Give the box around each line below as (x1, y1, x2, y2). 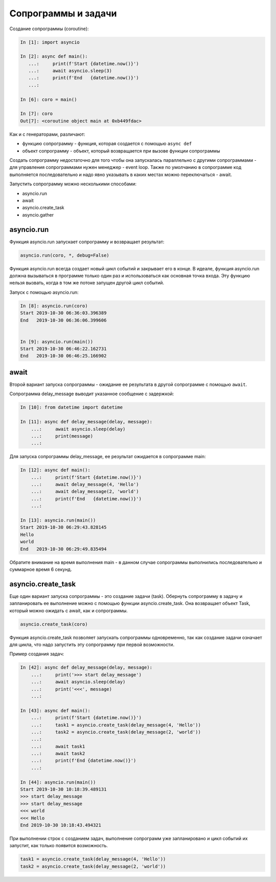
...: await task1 (31, 743, 85, 749)
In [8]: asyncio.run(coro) (20, 303, 88, 309)
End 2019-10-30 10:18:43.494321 (20, 822, 102, 828)
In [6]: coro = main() (20, 96, 77, 102)
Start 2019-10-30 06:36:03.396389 (20, 310, 107, 316)
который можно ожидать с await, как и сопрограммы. (9, 607, 128, 614)
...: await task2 (31, 750, 85, 757)
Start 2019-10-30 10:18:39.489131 (20, 786, 107, 792)
